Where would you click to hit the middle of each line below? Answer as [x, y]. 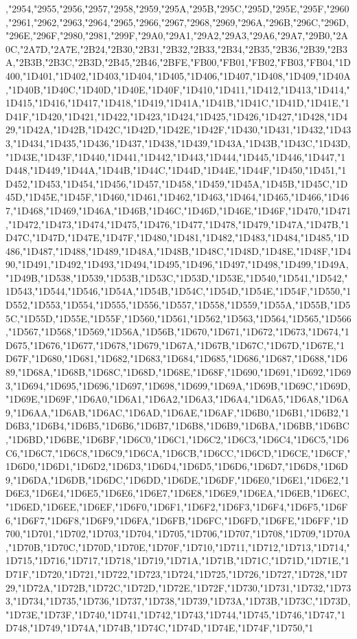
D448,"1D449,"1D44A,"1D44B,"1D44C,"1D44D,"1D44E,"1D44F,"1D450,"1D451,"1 [176, 170]
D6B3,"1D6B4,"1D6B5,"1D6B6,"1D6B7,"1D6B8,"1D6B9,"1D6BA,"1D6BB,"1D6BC [177, 426]
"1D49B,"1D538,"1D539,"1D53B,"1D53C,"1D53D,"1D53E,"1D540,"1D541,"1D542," [177, 277]
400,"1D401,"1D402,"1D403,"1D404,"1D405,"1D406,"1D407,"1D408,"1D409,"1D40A [178, 75]
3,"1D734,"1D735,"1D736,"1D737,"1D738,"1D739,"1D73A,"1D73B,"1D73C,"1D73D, [178, 601]
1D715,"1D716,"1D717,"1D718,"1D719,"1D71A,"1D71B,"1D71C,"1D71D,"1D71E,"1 [177, 560]
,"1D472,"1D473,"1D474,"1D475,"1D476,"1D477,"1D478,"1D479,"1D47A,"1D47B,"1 [177, 224]
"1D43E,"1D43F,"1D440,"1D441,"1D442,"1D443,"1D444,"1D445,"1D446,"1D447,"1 [176, 156]
